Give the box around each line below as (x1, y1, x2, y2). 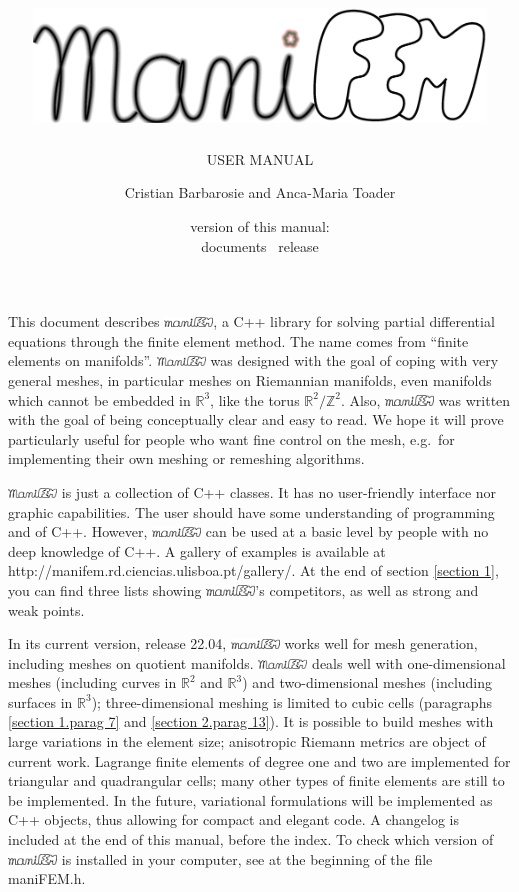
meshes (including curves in (8, 672, 177, 693)
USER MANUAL (206, 148, 314, 169)
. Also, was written (341, 389, 511, 410)
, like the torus (210, 389, 300, 410)
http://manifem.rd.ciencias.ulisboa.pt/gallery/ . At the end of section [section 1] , (8, 560, 499, 581)
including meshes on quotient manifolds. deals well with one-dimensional (8, 652, 506, 673)
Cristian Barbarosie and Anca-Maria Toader (124, 182, 396, 203)
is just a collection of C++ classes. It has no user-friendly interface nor (61, 481, 497, 502)
